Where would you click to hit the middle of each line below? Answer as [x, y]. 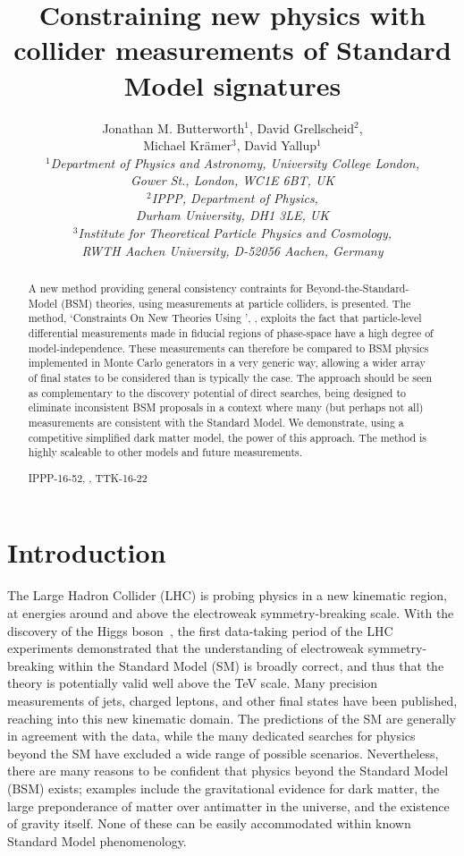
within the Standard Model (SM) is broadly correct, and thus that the [251, 665]
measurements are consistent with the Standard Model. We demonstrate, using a [216, 422]
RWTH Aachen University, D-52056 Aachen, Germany [232, 250]
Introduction [87, 552]
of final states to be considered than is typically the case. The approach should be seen [230, 377]
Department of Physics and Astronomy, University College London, [235, 162]
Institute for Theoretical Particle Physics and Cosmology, [235, 233]
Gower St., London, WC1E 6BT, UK [232, 180]
